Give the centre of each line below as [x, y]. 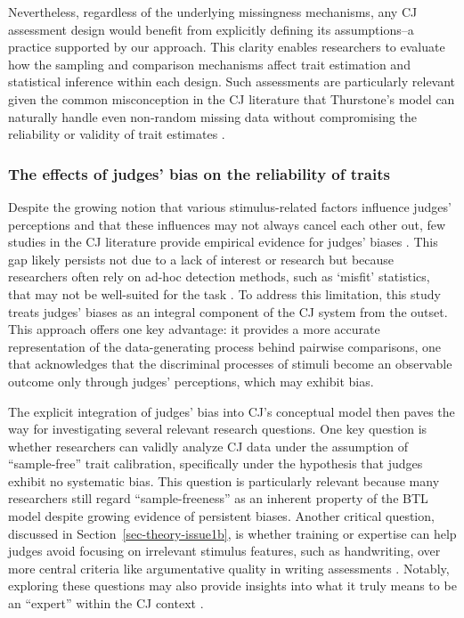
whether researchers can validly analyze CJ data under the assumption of [208, 446]
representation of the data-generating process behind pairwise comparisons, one [225, 346]
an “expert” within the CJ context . [106, 603]
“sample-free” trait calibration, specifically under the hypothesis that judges [216, 463]
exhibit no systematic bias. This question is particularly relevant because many [224, 480]
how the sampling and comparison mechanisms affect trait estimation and [209, 64]
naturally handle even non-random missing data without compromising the [212, 116]
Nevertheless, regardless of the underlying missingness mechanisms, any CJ [213, 12]
